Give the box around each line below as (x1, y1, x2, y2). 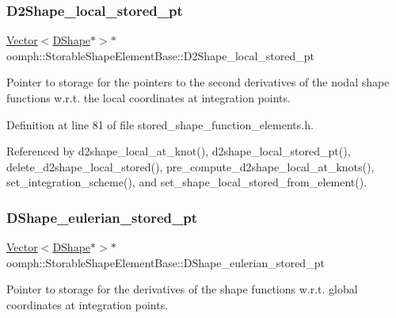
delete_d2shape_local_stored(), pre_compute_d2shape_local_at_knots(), (6, 158, 375, 174)
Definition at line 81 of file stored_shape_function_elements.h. (6, 116, 314, 132)
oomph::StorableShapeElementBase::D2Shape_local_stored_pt (6, 47, 314, 63)
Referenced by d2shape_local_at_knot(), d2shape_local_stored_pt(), (6, 143, 351, 159)
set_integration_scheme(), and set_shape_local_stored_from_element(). (6, 174, 367, 190)
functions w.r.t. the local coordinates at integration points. (6, 90, 291, 105)
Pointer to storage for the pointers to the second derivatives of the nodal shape (6, 74, 390, 90)
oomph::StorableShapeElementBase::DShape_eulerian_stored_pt (6, 254, 325, 270)
